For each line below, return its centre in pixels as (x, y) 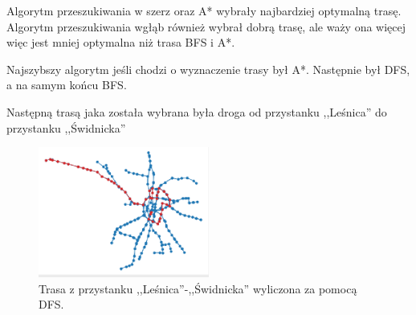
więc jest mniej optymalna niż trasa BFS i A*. (121, 42)
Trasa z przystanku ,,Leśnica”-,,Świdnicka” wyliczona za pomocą (198, 288)
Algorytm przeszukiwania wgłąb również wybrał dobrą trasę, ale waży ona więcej (206, 26)
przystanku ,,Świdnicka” (66, 127)
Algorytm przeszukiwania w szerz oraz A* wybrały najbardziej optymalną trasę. (204, 10)
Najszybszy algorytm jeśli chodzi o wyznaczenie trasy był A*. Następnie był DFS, (208, 69)
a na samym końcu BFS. (67, 85)
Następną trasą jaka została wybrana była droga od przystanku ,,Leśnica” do (197, 111)
